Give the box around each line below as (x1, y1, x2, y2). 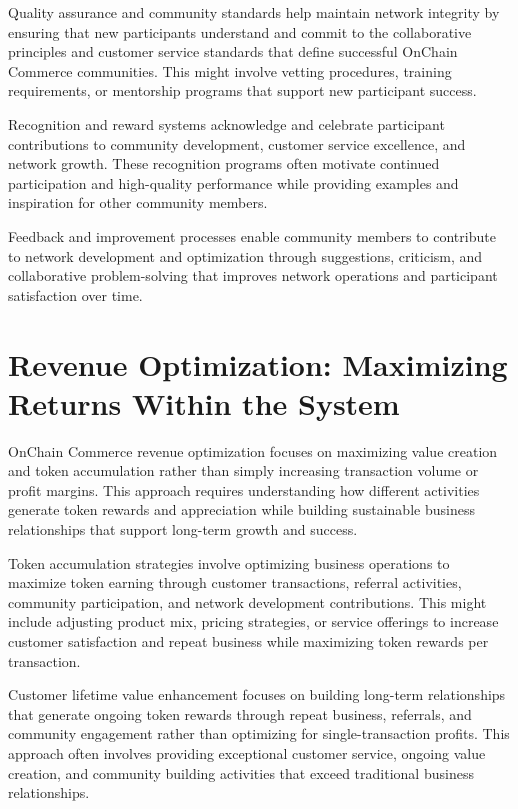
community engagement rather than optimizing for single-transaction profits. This (8, 723, 510, 744)
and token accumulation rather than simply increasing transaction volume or (8, 460, 479, 481)
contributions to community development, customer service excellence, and (8, 133, 466, 154)
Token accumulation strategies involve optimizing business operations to (8, 552, 450, 573)
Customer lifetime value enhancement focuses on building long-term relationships (8, 684, 506, 705)
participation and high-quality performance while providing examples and (8, 172, 459, 193)
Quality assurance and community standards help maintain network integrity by (8, 2, 500, 22)
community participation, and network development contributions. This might (8, 591, 487, 612)
